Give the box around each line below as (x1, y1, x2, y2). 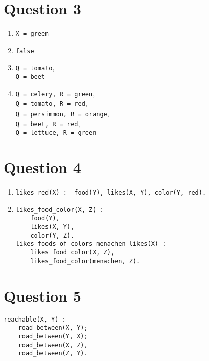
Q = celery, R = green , (15, 88, 95, 98)
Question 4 (4, 157, 81, 178)
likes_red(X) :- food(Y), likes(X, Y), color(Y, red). (15, 189, 206, 197)
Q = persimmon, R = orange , (15, 108, 109, 119)
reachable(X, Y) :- (4, 315, 69, 323)
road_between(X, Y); (18, 324, 88, 332)
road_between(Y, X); (18, 332, 88, 340)
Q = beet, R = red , (15, 118, 80, 129)
